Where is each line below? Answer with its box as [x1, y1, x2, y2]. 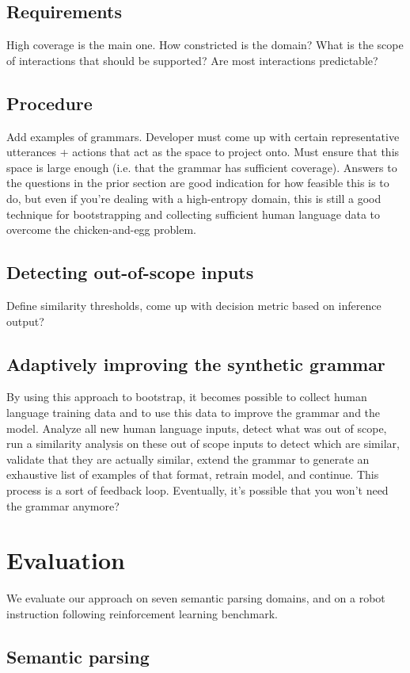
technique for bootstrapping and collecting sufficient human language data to [6, 205, 380, 222]
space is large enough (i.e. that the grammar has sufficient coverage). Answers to [6, 159, 397, 175]
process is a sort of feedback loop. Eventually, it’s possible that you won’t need [6, 481, 389, 498]
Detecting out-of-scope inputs [6, 260, 254, 285]
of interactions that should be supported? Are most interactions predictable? [6, 52, 378, 68]
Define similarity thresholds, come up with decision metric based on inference [6, 296, 382, 313]
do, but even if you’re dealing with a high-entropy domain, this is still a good [6, 189, 382, 206]
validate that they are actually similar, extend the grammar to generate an [6, 450, 370, 467]
